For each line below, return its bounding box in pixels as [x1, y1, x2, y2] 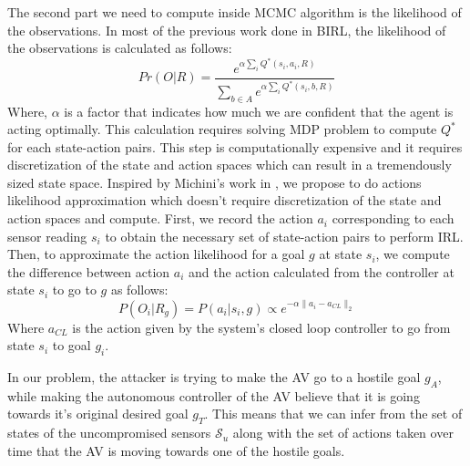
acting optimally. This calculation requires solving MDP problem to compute [7, 119, 437, 139]
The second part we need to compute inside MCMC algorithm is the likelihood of [7, 3, 462, 21]
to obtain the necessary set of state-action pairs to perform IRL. [105, 226, 464, 245]
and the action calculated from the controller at [189, 262, 455, 281]
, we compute [375, 244, 450, 264]
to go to [52, 280, 97, 299]
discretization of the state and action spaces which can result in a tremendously [7, 155, 452, 174]
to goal [52, 336, 91, 355]
